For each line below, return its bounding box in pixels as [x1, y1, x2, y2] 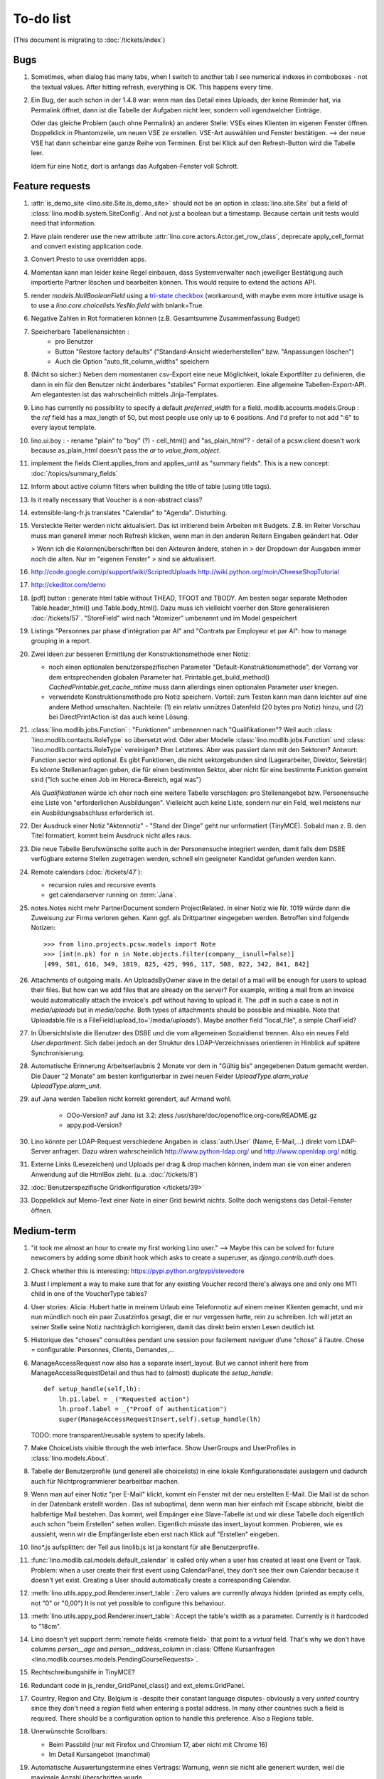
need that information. [31, 219, 96, 228]
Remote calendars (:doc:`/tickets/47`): [31, 867, 142, 876]
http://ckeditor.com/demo [31, 581, 106, 589]
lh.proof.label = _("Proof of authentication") [58, 1405, 228, 1413]
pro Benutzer [55, 337, 94, 346]
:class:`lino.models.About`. [31, 1454, 110, 1462]
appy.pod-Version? [66, 1121, 122, 1129]
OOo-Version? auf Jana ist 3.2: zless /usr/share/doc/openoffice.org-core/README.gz [66, 1111, 318, 1119]
